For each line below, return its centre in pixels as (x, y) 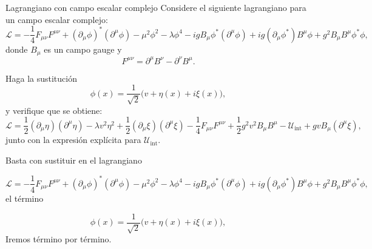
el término (25, 198)
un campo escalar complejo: (57, 19)
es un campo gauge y (83, 49)
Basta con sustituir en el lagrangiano (74, 160)
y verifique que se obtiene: (54, 110)
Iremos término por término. (59, 239)
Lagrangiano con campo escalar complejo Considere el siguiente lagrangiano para (156, 7)
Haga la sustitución (41, 78)
